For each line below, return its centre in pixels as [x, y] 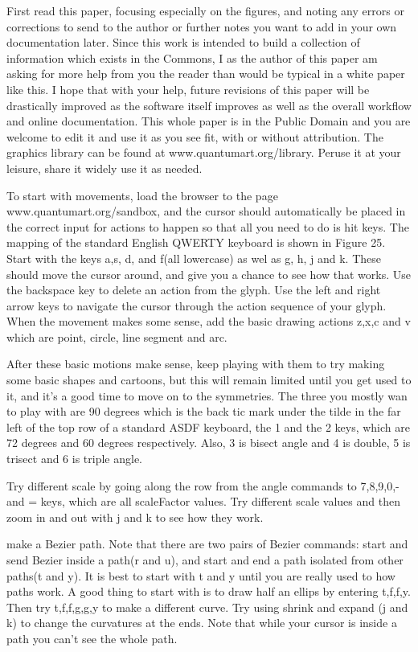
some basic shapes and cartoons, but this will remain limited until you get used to [209, 380]
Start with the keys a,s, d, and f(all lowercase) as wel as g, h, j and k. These [194, 258]
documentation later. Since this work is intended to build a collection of [183, 42]
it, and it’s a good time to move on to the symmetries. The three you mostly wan [207, 395]
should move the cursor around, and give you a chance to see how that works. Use [209, 274]
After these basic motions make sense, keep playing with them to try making [196, 364]
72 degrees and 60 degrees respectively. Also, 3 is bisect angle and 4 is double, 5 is [209, 443]
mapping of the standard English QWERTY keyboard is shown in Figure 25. [196, 242]
